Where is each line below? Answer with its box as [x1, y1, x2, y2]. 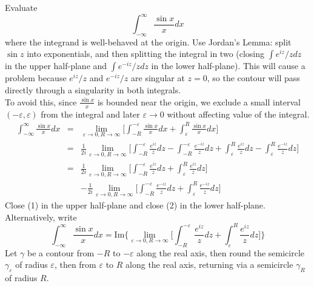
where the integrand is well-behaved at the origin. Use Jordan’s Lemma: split [5, 35, 292, 48]
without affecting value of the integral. [167, 107, 310, 120]
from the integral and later [41, 107, 140, 120]
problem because [5, 71, 67, 84]
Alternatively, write [5, 210, 77, 223]
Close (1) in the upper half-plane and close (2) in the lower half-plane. [5, 199, 266, 211]
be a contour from [27, 246, 95, 259]
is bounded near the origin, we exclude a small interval [97, 95, 301, 108]
